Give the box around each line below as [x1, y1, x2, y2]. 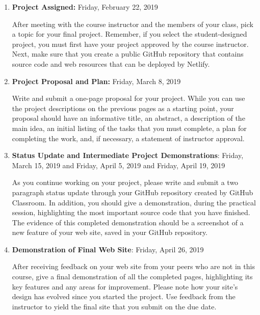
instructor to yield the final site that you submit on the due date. [12, 301, 217, 311]
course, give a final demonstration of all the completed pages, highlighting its [12, 271, 253, 282]
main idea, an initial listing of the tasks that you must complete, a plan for [12, 122, 247, 133]
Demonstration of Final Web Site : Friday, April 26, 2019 [12, 244, 204, 254]
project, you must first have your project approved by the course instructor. [12, 38, 249, 49]
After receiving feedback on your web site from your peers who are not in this [12, 261, 255, 272]
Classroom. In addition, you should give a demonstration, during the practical [12, 197, 256, 207]
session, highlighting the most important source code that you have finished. [12, 207, 250, 218]
